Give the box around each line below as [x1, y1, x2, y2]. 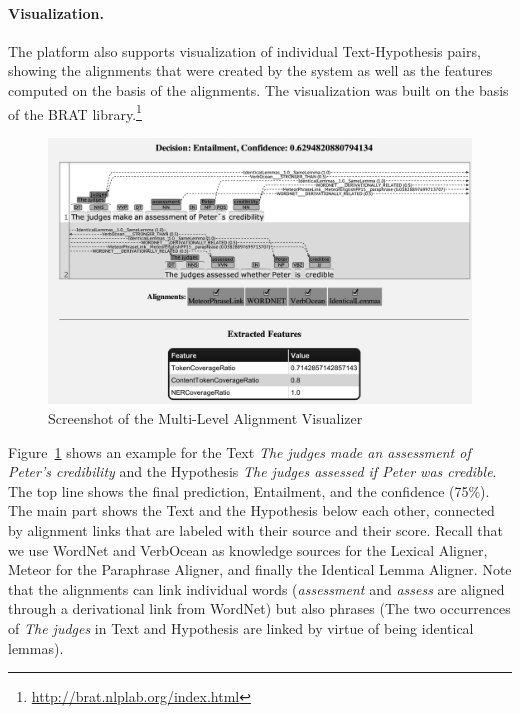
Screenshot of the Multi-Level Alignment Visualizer [48, 408, 363, 429]
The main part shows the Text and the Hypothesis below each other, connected [8, 500, 495, 521]
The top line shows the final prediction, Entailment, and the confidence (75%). [8, 480, 490, 501]
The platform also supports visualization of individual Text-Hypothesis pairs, [8, 40, 481, 61]
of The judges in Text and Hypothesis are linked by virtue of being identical [8, 618, 474, 639]
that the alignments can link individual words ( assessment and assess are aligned [8, 578, 505, 599]
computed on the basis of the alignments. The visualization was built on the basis [8, 79, 509, 100]
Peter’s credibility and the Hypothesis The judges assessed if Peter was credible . [8, 461, 497, 482]
